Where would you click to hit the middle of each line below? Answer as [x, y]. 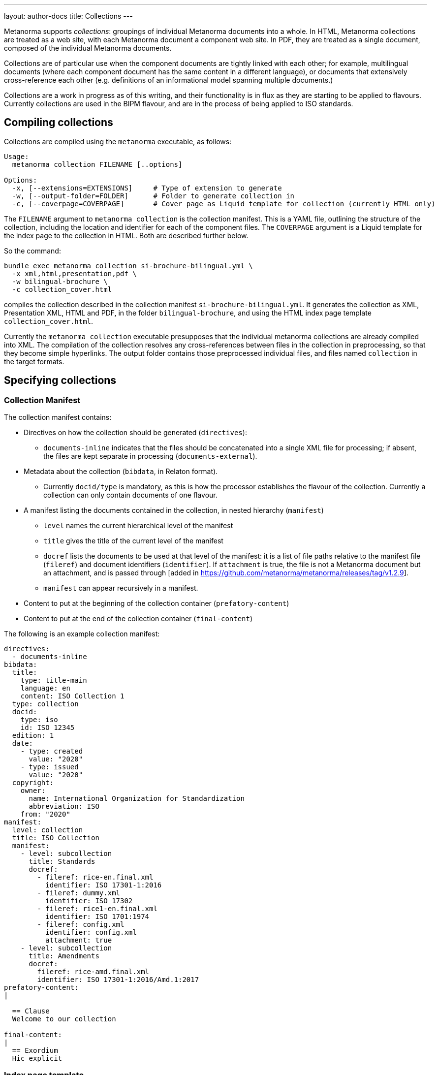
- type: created [52, 751]
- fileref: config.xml [81, 925]
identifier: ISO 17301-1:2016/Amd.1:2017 [118, 980]
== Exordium [35, 1051]
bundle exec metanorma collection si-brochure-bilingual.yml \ [128, 266]
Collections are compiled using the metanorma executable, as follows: [118, 141]
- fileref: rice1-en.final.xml [97, 909]
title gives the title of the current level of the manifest [133, 541]
